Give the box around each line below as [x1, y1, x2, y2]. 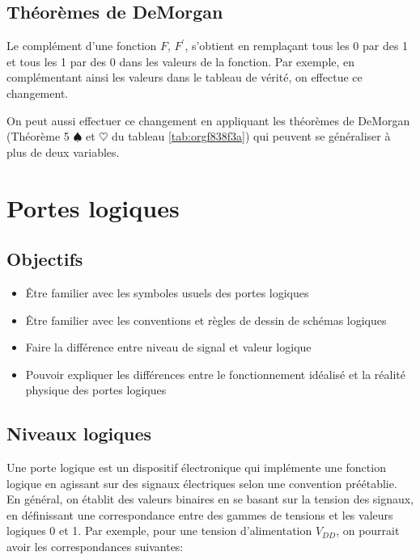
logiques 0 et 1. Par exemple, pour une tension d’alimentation [6, 522, 312, 539]
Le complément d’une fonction [6, 37, 157, 54]
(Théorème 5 [6, 128, 70, 145]
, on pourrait [336, 522, 400, 539]
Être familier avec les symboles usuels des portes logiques [25, 284, 309, 301]
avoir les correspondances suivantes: [6, 538, 184, 555]
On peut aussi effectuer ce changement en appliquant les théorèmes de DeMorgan [6, 112, 410, 128]
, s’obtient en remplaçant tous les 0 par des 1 [185, 37, 409, 54]
